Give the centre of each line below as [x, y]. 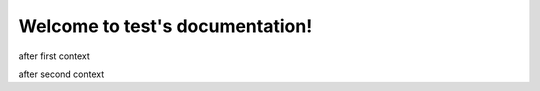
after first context [54, 56]
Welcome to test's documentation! [165, 26]
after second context [61, 74]
